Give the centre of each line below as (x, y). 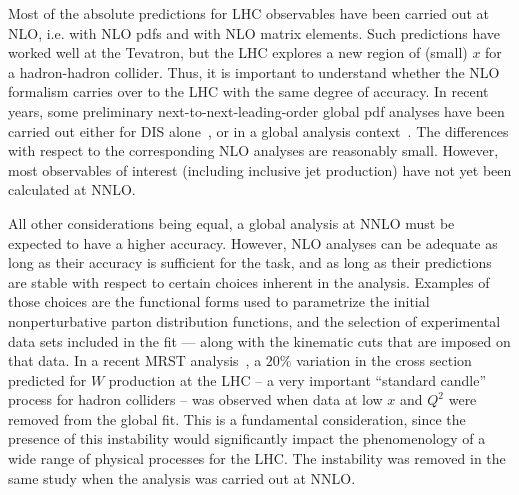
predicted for (47, 379)
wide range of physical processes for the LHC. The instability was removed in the (257, 458)
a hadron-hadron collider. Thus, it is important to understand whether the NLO (254, 71)
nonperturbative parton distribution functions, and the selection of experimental (254, 320)
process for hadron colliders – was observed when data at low (195, 399)
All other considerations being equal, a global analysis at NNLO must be (231, 222)
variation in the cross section (384, 360)
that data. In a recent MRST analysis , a (135, 360)
